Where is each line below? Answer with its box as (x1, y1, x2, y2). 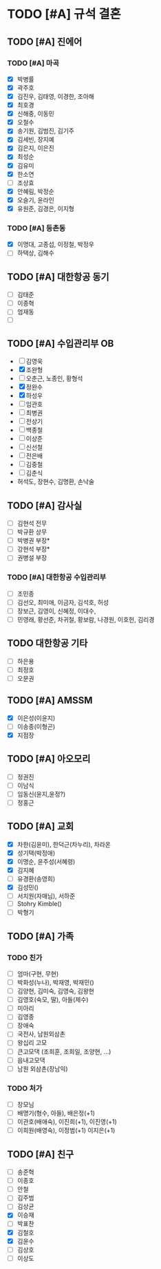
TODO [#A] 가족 (7, 930, 74, 942)
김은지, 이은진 (17, 144, 55, 152)
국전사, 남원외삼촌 (17, 1030, 65, 1039)
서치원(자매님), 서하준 (17, 892, 76, 900)
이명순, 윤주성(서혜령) (17, 857, 76, 865)
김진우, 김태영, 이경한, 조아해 (17, 92, 95, 100)
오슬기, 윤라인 (17, 195, 55, 204)
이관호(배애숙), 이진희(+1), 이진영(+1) (17, 1118, 117, 1126)
